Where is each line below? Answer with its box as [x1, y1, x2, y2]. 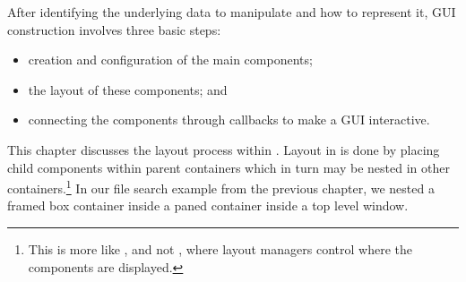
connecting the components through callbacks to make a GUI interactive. [28, 110, 430, 129]
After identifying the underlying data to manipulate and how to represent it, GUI [7, 3, 456, 21]
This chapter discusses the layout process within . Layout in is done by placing [7, 140, 440, 158]
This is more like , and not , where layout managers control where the [28, 240, 412, 258]
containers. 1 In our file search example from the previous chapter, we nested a [7, 176, 435, 197]
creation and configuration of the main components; [28, 50, 313, 69]
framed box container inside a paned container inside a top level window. [7, 196, 409, 215]
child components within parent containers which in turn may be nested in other [7, 158, 450, 176]
